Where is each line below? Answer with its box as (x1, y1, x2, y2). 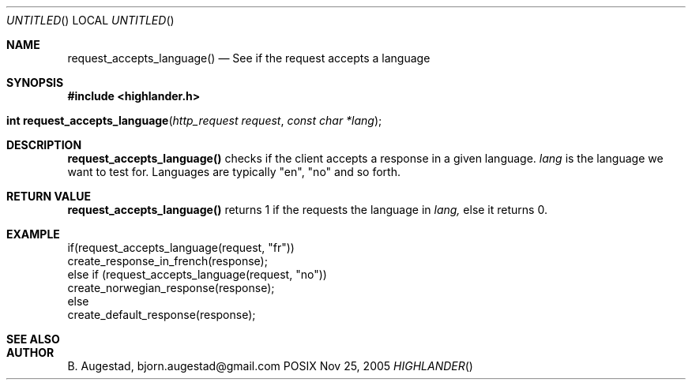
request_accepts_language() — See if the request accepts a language (67, 51, 431, 65)
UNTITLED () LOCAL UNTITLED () (6, 13, 175, 27)
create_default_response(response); (67, 308, 256, 321)
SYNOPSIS (6, 76, 64, 89)
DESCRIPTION (6, 138, 82, 152)
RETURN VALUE (6, 189, 91, 203)
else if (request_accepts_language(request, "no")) (67, 268, 327, 281)
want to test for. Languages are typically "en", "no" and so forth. (67, 165, 401, 178)
